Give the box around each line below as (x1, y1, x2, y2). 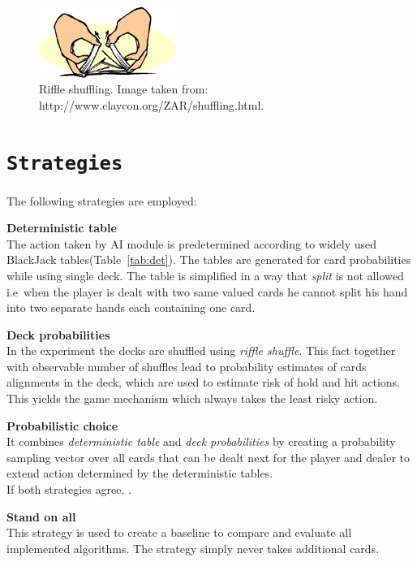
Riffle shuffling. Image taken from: (39, 80, 208, 97)
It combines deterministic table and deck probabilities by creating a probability (6, 433, 396, 450)
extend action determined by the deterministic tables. (6, 465, 273, 482)
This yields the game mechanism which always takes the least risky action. (6, 390, 378, 407)
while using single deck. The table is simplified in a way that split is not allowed (6, 266, 404, 283)
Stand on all (6, 508, 76, 525)
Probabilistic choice (6, 417, 118, 434)
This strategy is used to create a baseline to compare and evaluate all (6, 524, 352, 541)
